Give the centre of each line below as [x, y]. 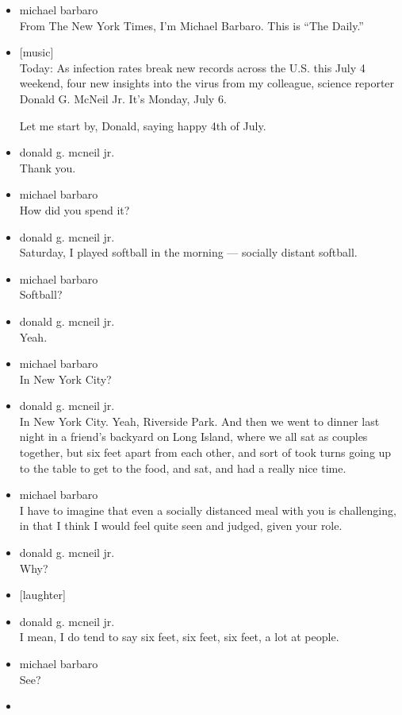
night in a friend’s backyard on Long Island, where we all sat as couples [193, 437]
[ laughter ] [42, 595]
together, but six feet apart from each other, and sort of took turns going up [205, 452]
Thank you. [48, 167]
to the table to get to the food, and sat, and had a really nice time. [183, 468]
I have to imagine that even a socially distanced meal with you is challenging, [208, 510]
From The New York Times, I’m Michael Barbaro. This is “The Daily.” [191, 25]
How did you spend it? [75, 209]
